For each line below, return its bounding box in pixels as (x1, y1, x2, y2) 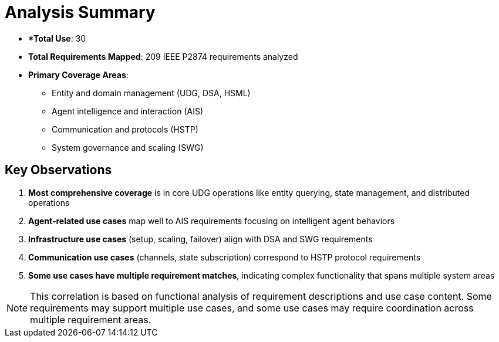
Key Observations (5, 162, 112, 178)
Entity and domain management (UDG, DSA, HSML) (52, 87, 251, 98)
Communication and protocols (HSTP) (52, 124, 198, 134)
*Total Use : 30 (28, 33, 86, 43)
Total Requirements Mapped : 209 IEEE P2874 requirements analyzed (28, 51, 298, 62)
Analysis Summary (5, 2, 156, 22)
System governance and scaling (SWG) (52, 142, 204, 153)
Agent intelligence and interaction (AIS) (52, 106, 203, 116)
